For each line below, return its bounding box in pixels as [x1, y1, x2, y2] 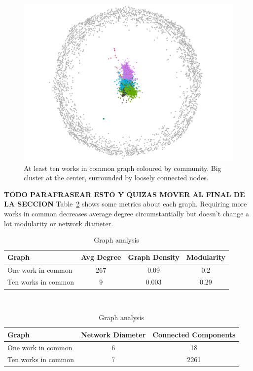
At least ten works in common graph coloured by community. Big [24, 163, 221, 173]
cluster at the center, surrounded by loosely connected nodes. [24, 172, 209, 183]
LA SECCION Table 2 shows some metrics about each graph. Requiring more [4, 199, 247, 209]
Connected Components [152, 329, 236, 339]
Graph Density [128, 251, 180, 262]
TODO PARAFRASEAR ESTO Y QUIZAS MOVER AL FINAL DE [4, 189, 245, 199]
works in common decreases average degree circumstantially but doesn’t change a [4, 208, 250, 218]
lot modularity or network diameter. [4, 218, 113, 228]
